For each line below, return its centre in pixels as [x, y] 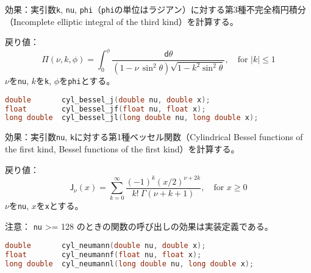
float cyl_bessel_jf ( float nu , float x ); [105, 109]
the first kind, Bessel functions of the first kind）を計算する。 [122, 149]
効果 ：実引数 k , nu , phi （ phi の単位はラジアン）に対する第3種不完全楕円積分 [155, 9]
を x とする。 [60, 206]
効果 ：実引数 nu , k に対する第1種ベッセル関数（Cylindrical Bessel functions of [154, 137]
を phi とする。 [87, 81]
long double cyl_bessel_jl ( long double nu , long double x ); [132, 118]
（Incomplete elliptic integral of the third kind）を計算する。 [122, 21]
